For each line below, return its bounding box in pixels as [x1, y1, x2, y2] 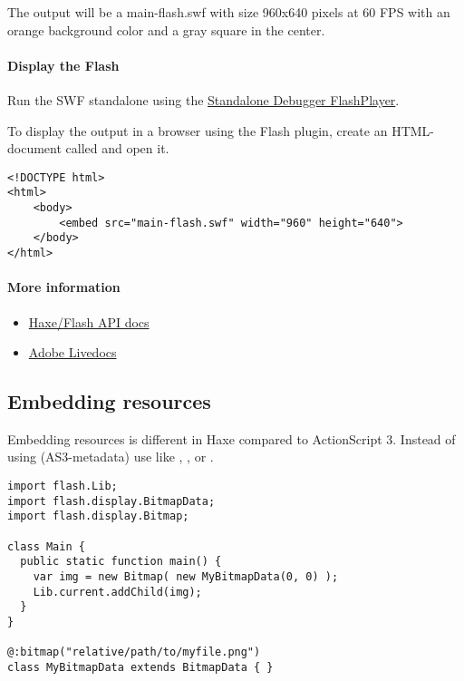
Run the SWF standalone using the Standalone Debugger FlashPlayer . [7, 90, 400, 109]
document [7, 139, 62, 158]
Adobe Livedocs [28, 343, 117, 362]
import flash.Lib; [7, 480, 118, 493]
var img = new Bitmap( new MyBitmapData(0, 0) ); [33, 570, 339, 584]
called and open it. [65, 139, 169, 158]
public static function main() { [20, 555, 222, 569]
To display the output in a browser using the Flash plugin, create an [7, 121, 388, 140]
